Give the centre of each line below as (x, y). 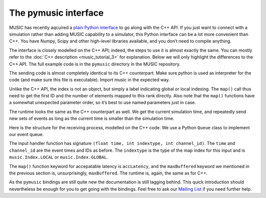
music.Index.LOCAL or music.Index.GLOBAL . (59, 157)
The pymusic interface (56, 13)
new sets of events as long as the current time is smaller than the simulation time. (92, 118)
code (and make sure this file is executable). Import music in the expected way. (89, 80)
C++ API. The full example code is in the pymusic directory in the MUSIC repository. (95, 64)
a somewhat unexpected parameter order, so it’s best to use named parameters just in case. (103, 103)
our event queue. (26, 135)
